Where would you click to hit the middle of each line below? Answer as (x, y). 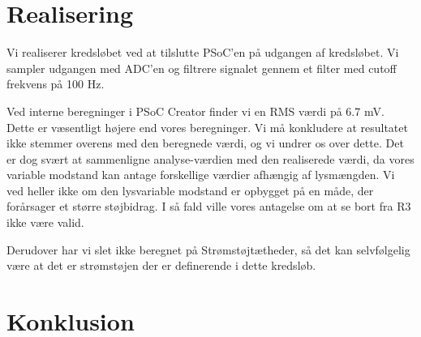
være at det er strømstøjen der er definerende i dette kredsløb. (161, 265)
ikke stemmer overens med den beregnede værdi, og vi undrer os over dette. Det (205, 143)
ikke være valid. (45, 222)
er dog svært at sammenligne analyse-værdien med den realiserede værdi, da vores (210, 158)
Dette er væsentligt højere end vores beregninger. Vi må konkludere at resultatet (207, 127)
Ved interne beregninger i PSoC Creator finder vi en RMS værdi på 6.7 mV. (195, 111)
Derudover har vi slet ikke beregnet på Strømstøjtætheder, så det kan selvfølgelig (208, 249)
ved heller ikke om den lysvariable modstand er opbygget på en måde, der (190, 190)
